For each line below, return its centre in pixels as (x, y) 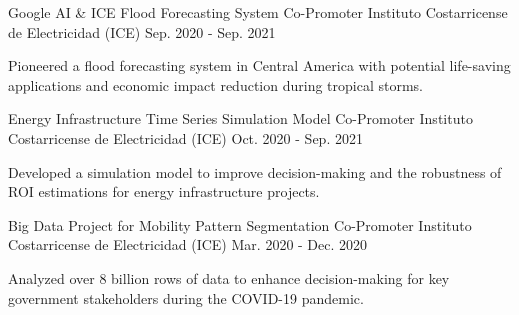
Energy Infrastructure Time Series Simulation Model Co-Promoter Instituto (240, 118)
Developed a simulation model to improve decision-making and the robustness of (255, 171)
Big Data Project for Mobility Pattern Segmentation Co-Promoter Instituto (240, 224)
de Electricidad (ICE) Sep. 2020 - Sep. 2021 (142, 31)
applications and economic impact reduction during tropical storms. (215, 84)
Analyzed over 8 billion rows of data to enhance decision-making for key (229, 277)
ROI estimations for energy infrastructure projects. (164, 191)
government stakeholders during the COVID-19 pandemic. (186, 297)
